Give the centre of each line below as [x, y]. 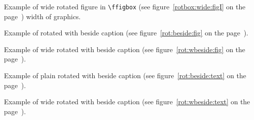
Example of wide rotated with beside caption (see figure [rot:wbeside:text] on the [127, 102]
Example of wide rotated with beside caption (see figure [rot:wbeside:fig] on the [125, 49]
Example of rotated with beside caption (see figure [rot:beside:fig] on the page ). [126, 33]
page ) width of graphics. [42, 16]
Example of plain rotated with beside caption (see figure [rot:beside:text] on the [125, 75]
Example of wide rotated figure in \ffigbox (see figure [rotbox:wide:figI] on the [125, 6]
